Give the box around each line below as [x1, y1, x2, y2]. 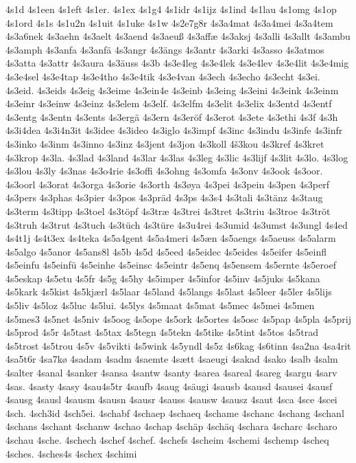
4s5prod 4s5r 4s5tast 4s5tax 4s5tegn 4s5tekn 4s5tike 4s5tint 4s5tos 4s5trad [5, 325, 318, 339]
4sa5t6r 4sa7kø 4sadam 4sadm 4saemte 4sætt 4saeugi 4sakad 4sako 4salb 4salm [5, 352, 338, 366]
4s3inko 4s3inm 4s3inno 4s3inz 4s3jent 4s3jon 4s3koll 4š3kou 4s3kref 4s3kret [5, 136, 324, 150]
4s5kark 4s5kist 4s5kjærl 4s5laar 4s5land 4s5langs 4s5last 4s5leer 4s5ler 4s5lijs [5, 284, 332, 299]
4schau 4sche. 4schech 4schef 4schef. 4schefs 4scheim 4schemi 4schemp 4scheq [5, 433, 329, 447]
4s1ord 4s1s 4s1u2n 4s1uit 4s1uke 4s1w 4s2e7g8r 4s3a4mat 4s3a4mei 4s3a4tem [5, 15, 333, 30]
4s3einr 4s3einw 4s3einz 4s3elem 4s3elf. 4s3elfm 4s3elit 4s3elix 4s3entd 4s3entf [5, 96, 332, 111]
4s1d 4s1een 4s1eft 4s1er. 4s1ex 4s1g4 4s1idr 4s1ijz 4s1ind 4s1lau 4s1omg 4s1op [5, 2, 337, 16]
